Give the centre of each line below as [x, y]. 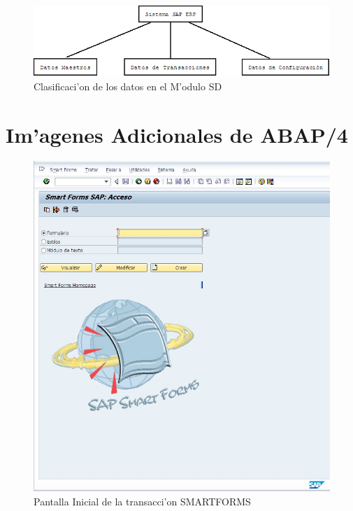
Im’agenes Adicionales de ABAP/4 [177, 134]
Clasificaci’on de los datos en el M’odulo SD [128, 86]
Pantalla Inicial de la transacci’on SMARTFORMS [142, 501]
